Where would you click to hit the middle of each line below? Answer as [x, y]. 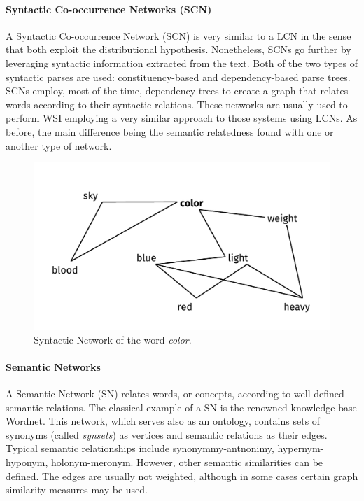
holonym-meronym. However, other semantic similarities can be [187, 462]
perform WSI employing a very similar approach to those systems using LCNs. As [182, 118]
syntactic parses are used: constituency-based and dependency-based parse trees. [178, 77]
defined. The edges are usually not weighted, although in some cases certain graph [182, 475]
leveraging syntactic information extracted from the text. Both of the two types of [182, 63]
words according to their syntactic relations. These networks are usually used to [177, 104]
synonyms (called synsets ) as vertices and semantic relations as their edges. [167, 434]
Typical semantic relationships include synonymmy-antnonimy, [140, 448]
